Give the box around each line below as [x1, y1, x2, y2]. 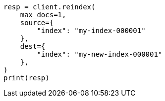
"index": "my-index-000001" [37, 27, 146, 34]
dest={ [20, 42, 46, 50]
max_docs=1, [20, 11, 66, 19]
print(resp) [3, 74, 50, 82]
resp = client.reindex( [3, 3, 96, 11]
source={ [20, 19, 54, 27]
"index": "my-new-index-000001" [37, 50, 163, 58]
